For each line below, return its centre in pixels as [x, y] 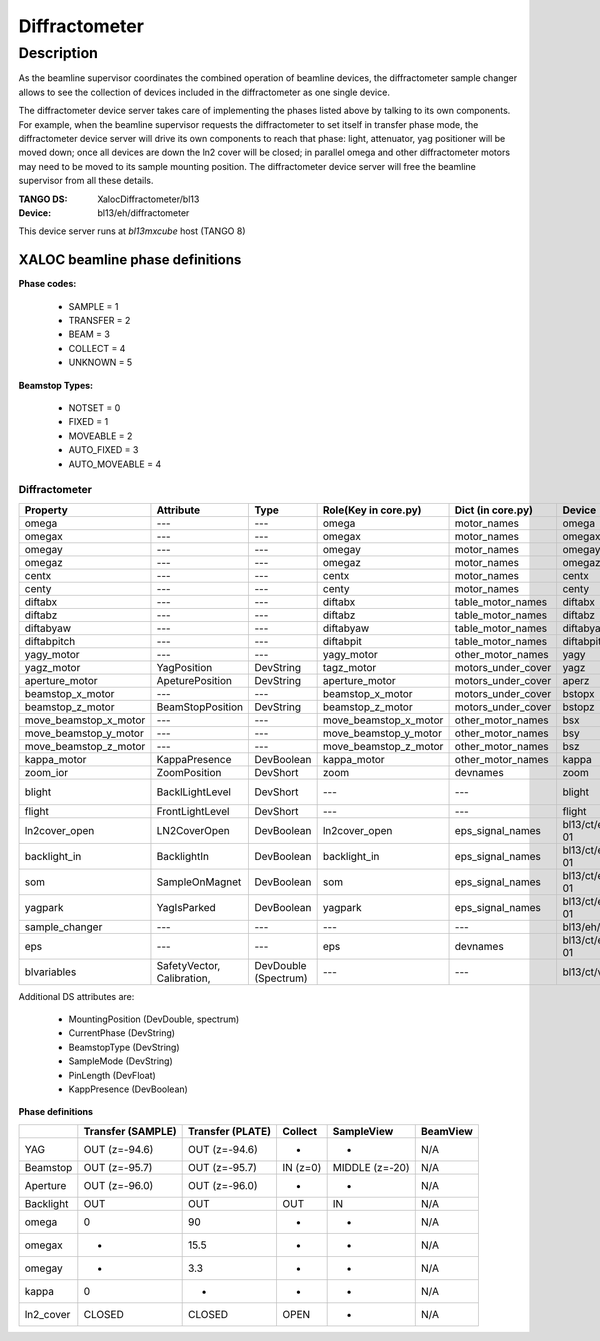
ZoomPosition [189, 772]
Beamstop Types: [56, 385]
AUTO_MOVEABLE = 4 [115, 464]
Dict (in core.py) [494, 510]
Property [46, 510]
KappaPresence [194, 759]
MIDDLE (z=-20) [371, 1167]
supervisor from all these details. [86, 181]
